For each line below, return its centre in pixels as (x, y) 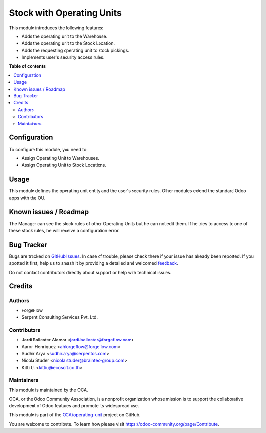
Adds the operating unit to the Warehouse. (65, 36)
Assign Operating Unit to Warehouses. (60, 158)
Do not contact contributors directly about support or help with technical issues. (90, 272)
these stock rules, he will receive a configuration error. (65, 230)
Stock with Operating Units (65, 13)
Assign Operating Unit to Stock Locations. (64, 165)
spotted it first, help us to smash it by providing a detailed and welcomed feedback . (94, 263)
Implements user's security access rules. (63, 57)
